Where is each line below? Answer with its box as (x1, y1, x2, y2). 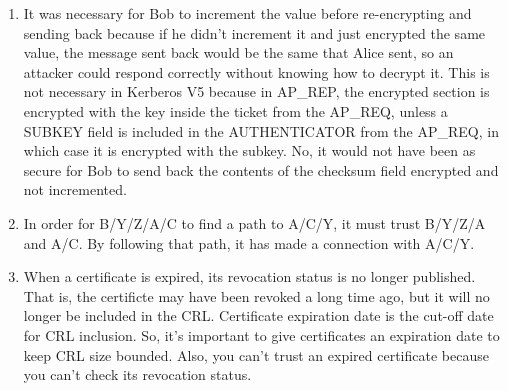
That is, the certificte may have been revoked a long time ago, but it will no (23, 285, 490, 306)
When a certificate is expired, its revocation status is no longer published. (23, 266, 476, 287)
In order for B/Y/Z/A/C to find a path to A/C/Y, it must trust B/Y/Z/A (23, 212, 486, 233)
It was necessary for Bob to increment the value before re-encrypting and (23, 3, 472, 23)
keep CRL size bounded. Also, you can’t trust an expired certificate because (23, 344, 489, 365)
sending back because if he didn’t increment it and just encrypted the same (23, 22, 486, 43)
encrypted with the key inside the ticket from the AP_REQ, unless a (23, 100, 448, 121)
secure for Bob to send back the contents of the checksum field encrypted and (23, 159, 499, 180)
